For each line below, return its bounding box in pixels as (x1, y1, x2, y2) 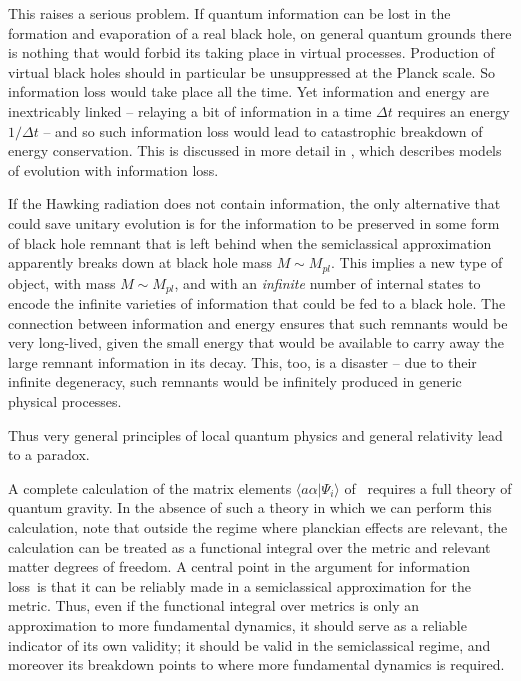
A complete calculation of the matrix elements (8, 477, 292, 498)
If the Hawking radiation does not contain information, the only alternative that (8, 193, 501, 214)
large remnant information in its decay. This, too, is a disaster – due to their (8, 351, 477, 372)
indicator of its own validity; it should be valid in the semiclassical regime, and (8, 634, 491, 655)
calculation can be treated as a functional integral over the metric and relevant (8, 536, 491, 557)
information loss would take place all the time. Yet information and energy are (8, 81, 489, 102)
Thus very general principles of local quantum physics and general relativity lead (8, 424, 503, 445)
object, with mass (8, 272, 116, 293)
